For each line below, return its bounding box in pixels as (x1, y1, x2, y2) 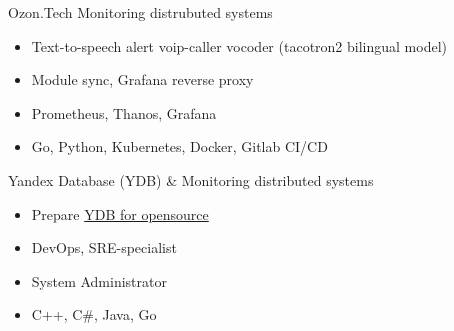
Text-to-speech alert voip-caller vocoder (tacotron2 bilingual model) (31, 35, 447, 56)
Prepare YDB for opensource (31, 203, 209, 224)
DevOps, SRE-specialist (31, 237, 177, 258)
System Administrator (31, 270, 167, 291)
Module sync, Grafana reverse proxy (31, 69, 254, 90)
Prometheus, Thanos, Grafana (31, 102, 217, 123)
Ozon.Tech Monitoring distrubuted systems (8, 2, 273, 22)
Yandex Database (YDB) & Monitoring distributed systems (8, 169, 374, 190)
